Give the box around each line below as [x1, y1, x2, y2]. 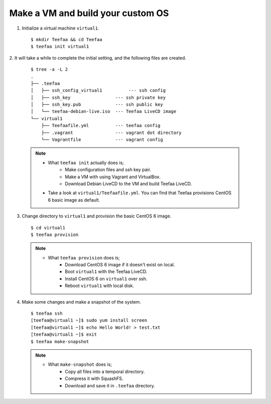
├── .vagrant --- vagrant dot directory [41, 129, 182, 136]
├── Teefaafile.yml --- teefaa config [41, 123, 161, 128]
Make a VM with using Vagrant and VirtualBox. [65, 174, 161, 180]
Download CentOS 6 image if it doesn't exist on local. [65, 261, 175, 268]
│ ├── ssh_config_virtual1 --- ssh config [31, 88, 166, 93]
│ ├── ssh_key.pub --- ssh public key [31, 102, 163, 107]
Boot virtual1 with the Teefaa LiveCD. [65, 268, 148, 275]
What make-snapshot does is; [48, 361, 112, 367]
